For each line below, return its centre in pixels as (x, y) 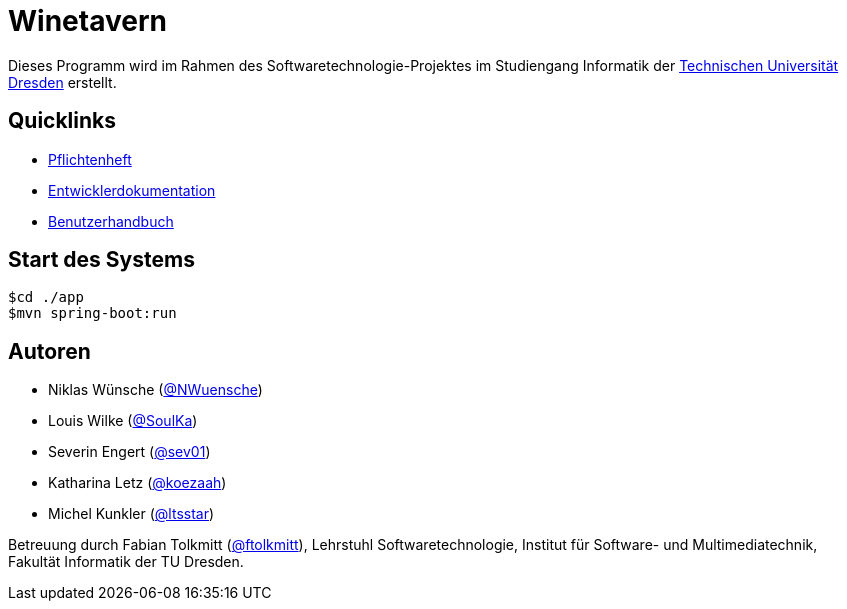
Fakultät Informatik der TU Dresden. (126, 562)
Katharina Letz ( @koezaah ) (137, 483)
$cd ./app (46, 297)
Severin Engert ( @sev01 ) (129, 452)
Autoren (49, 351)
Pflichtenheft (90, 159)
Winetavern (87, 21)
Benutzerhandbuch (111, 221)
